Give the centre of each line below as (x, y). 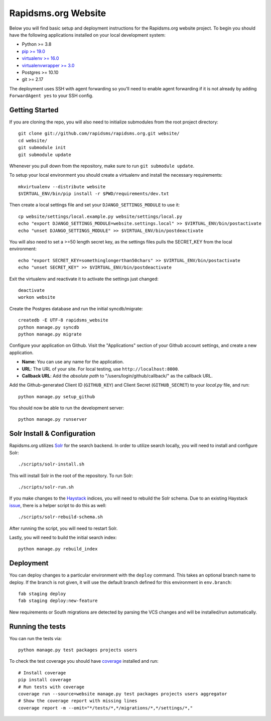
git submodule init (42, 148)
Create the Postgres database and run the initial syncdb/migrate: (76, 308)
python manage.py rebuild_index (58, 549)
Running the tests (38, 626)
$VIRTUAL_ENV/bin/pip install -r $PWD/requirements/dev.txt (94, 194)
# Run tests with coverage (51, 687)
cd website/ (33, 140)
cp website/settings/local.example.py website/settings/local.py (100, 216)
